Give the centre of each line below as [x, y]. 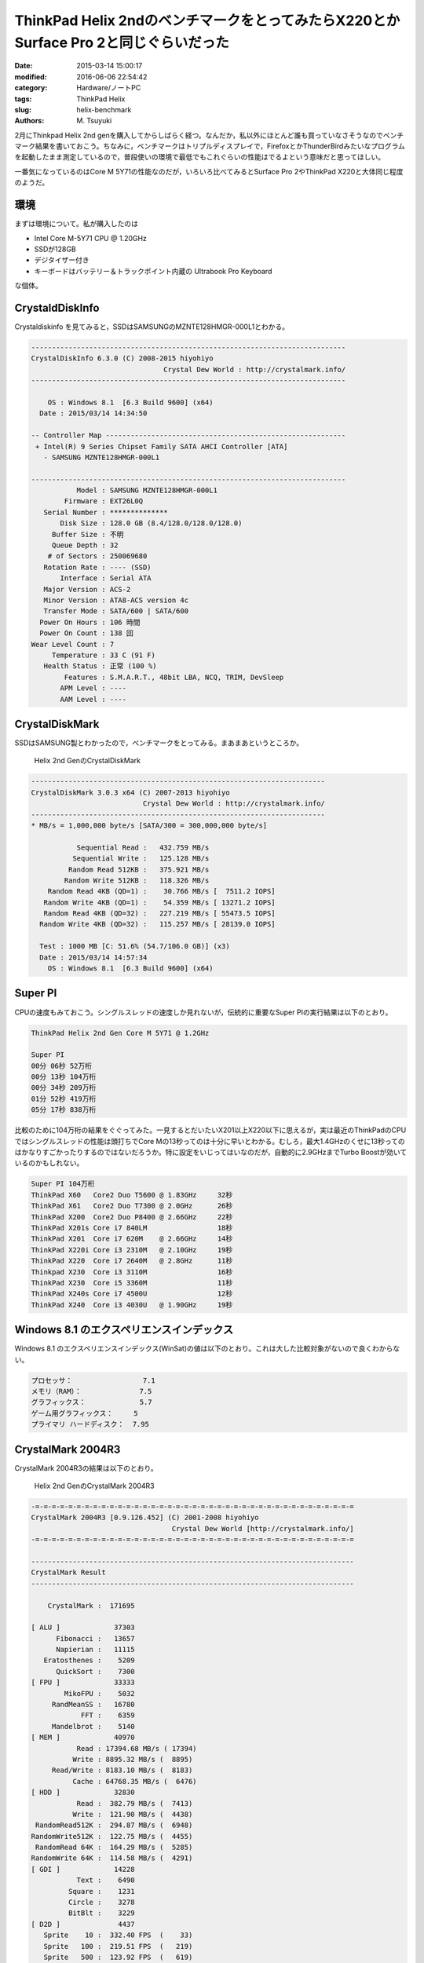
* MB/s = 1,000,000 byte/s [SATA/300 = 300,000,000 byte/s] [149, 825]
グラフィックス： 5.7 [91, 1402]
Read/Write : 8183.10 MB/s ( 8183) [122, 1770]
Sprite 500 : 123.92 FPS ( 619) [118, 1957]
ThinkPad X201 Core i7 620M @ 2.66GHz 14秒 [132, 1239]
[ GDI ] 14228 [83, 1869]
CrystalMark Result [68, 1573]
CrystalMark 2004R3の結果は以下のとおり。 [86, 1468]
